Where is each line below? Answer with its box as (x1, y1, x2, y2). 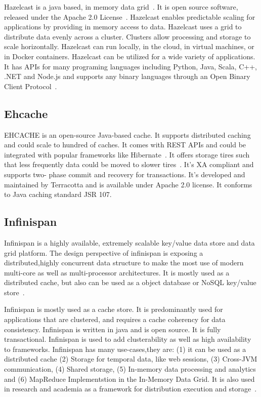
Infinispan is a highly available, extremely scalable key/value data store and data (4, 237, 255, 248)
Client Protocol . (4, 81, 57, 91)
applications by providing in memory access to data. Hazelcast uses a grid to (4, 21, 242, 32)
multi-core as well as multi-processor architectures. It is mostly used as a (4, 267, 230, 277)
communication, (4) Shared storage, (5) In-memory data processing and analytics (4, 364, 256, 374)
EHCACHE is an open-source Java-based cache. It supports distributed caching (4, 129, 251, 140)
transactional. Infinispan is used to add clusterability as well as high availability (4, 334, 251, 344)
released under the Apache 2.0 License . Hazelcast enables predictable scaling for (4, 11, 255, 22)
